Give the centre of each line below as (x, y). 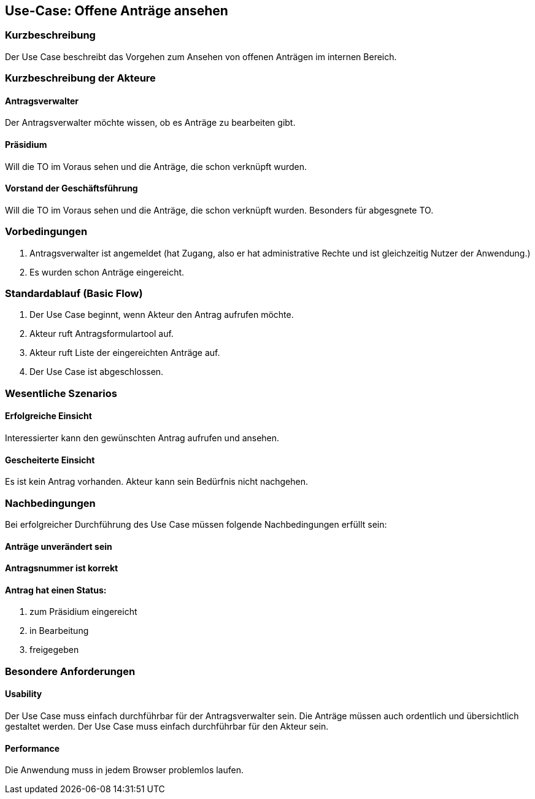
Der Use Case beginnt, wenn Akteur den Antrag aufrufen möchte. (162, 315)
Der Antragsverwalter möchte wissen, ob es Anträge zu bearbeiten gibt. (150, 123)
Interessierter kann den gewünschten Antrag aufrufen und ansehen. (142, 438)
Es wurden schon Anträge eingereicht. (107, 272)
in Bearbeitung (59, 631)
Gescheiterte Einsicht (50, 460)
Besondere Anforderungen (70, 671)
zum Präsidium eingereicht (83, 612)
